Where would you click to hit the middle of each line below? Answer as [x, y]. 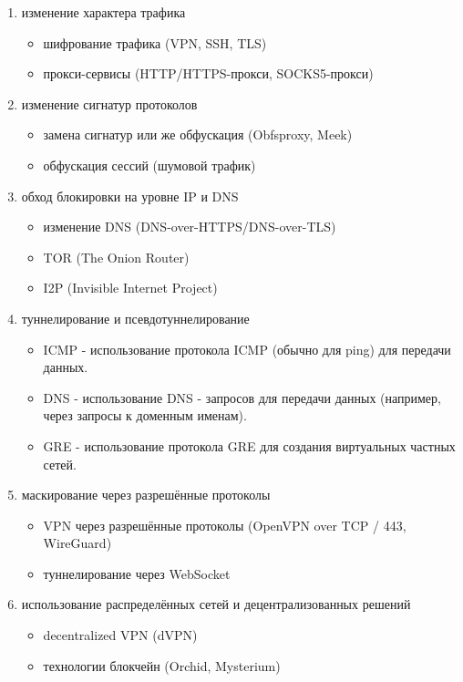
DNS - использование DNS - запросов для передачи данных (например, [242, 397]
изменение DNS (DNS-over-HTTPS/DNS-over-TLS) [190, 227]
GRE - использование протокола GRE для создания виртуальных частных [249, 445]
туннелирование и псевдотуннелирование [135, 318]
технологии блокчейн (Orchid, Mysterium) [162, 665]
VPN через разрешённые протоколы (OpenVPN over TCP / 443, [225, 525]
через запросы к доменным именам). [145, 415]
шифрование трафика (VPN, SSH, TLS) [155, 42]
